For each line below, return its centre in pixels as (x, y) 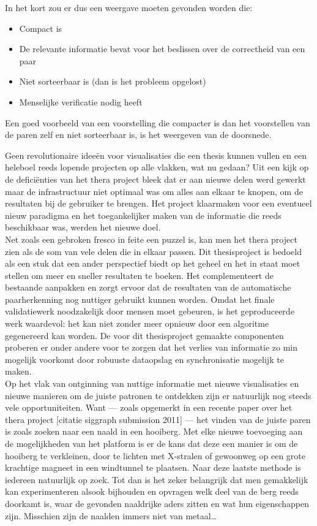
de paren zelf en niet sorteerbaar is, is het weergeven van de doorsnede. (138, 135)
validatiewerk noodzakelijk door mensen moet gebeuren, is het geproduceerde (150, 311)
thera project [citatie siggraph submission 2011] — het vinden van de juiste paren (158, 419)
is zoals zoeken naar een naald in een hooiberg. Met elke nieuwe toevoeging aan (154, 431)
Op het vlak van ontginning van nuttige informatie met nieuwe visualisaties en (152, 383)
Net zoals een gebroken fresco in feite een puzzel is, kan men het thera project (151, 239)
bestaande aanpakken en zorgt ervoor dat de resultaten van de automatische (148, 287)
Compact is (41, 28)
